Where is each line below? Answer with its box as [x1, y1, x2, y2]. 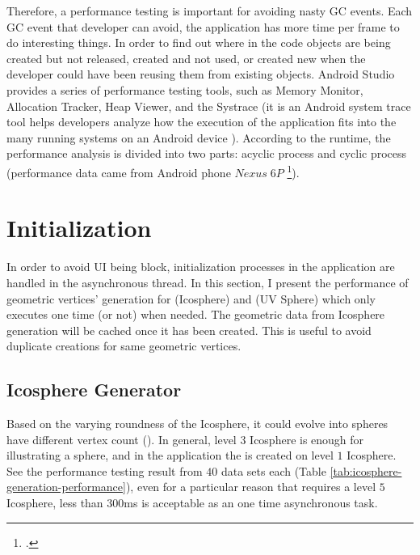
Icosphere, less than [6, 494, 103, 511]
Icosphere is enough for [250, 430, 364, 447]
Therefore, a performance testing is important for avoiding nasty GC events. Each [6, 2, 413, 19]
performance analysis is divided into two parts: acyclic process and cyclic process [6, 145, 407, 162]
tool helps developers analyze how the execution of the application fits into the [6, 113, 397, 130]
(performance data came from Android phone [6, 163, 231, 180]
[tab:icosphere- [330, 462, 402, 479]
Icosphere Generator [6, 377, 182, 402]
